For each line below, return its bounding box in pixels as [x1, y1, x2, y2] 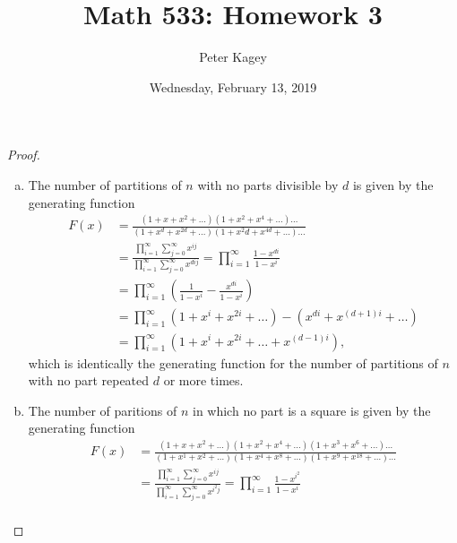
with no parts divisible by [197, 175, 339, 194]
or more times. [163, 371, 244, 390]
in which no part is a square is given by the [192, 401, 431, 419]
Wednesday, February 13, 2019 [149, 77, 317, 96]
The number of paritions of [28, 401, 177, 419]
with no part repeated [28, 371, 150, 390]
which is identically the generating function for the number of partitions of [28, 353, 438, 372]
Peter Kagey [199, 47, 267, 66]
